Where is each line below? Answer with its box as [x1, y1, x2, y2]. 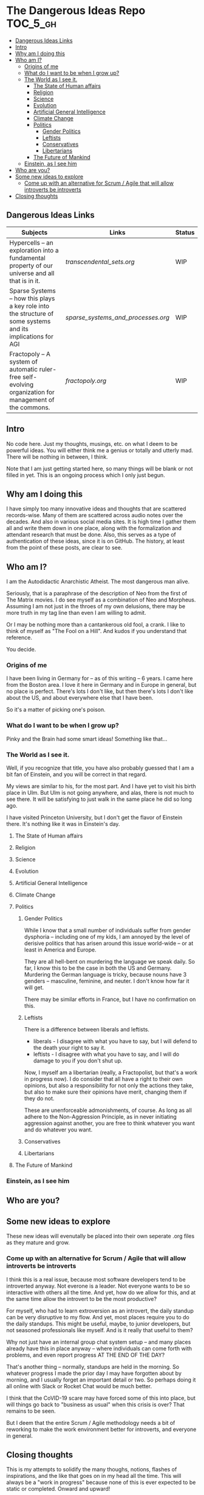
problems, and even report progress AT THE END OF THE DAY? [6, 1351, 165, 1358]
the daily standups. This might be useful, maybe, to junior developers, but [6, 1320, 191, 1327]
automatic [9, 365, 38, 373]
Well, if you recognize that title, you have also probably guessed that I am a [6, 764, 194, 772]
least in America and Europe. [24, 946, 97, 953]
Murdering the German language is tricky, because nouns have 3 [24, 971, 187, 978]
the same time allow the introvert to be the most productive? [6, 1295, 157, 1302]
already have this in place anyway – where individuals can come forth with [6, 1344, 192, 1352]
